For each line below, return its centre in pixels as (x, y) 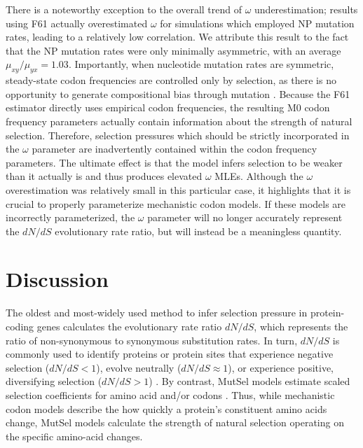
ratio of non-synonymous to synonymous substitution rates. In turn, (152, 340)
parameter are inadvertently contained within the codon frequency (174, 149)
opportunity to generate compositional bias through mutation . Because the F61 (178, 93)
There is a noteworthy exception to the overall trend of (124, 9)
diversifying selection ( (54, 381)
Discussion (57, 279)
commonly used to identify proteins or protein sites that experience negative (170, 354)
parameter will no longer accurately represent (245, 217)
